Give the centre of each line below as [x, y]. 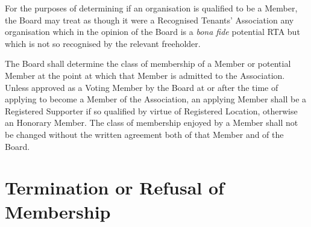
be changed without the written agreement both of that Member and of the [144, 134]
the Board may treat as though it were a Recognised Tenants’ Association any [149, 20]
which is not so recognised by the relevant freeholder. [103, 43]
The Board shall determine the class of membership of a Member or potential [148, 64]
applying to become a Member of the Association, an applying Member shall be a [156, 99]
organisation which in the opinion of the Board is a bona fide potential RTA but [152, 32]
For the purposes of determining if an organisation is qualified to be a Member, [151, 8]
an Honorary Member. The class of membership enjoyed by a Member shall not [152, 123]
